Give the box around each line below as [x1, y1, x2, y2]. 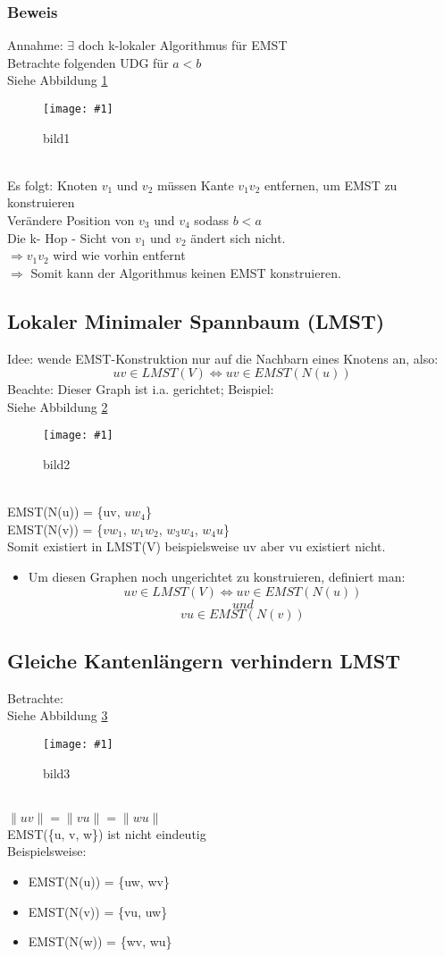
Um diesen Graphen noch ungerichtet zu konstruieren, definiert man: [28, 567, 406, 586]
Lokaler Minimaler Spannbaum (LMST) [7, 306, 385, 334]
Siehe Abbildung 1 [7, 71, 108, 89]
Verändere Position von [7, 211, 135, 230]
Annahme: [7, 36, 63, 55]
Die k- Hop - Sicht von [7, 228, 131, 247]
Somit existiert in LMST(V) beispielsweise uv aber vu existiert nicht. [7, 537, 386, 556]
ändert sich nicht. [190, 228, 286, 247]
